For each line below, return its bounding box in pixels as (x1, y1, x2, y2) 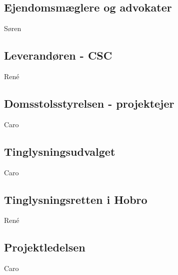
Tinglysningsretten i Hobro (4, 191, 147, 207)
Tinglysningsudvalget (4, 143, 115, 159)
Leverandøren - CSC (4, 48, 112, 63)
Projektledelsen (4, 239, 85, 255)
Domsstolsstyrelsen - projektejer (4, 95, 174, 111)
